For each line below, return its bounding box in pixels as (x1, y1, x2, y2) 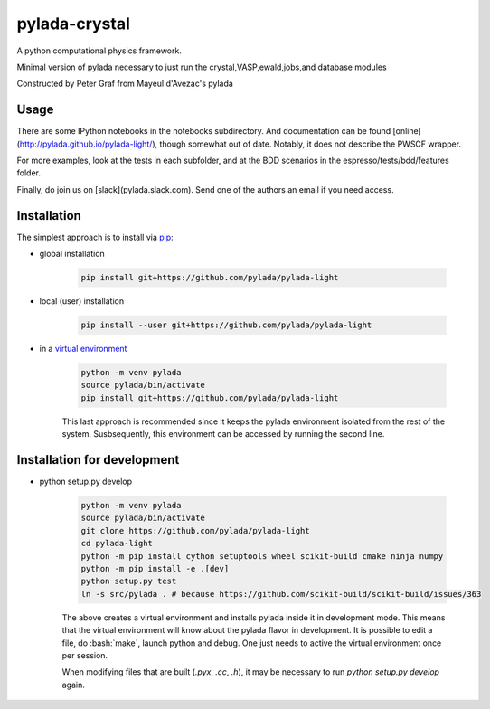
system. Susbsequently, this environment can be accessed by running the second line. (61, 429, 385, 440)
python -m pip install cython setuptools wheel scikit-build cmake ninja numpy (80, 551, 444, 561)
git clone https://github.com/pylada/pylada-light (80, 525, 311, 535)
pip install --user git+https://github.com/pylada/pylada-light (80, 320, 372, 330)
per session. (61, 649, 108, 660)
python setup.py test (80, 576, 177, 587)
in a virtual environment (39, 344, 127, 354)
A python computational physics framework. (16, 45, 183, 56)
